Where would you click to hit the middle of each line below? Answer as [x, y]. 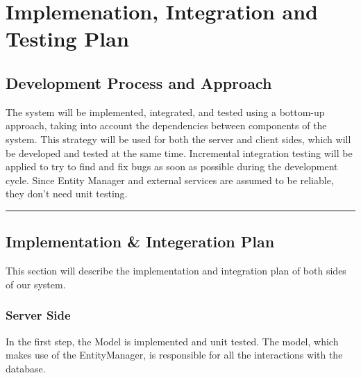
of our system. [36, 284]
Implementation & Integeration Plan [140, 241]
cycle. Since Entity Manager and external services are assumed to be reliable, [170, 180]
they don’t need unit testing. [67, 194]
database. [26, 368]
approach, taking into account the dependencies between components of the [166, 125]
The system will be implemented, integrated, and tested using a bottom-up [165, 112]
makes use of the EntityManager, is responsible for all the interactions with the [174, 355]
